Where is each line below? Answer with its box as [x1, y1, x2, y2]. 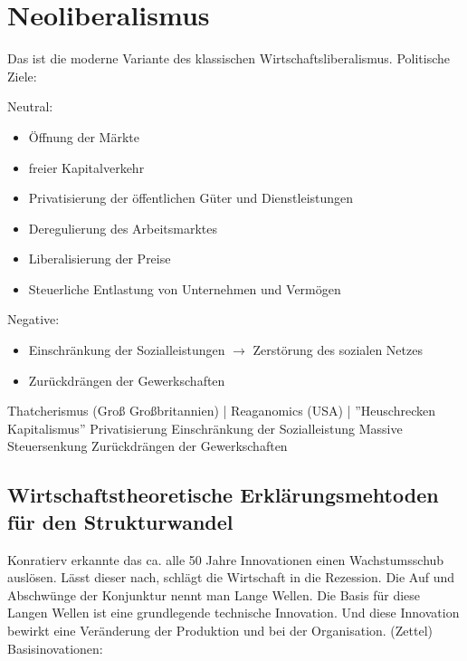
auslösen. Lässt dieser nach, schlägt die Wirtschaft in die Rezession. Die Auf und [7, 568, 455, 587]
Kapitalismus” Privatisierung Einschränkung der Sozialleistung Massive [7, 418, 403, 437]
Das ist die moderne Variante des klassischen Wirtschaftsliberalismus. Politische [7, 49, 451, 68]
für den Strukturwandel [7, 507, 233, 535]
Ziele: [7, 66, 37, 85]
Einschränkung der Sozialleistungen [28, 340, 225, 359]
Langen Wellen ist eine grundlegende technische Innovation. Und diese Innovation [7, 603, 460, 622]
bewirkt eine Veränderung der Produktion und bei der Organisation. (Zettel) [7, 621, 434, 639]
